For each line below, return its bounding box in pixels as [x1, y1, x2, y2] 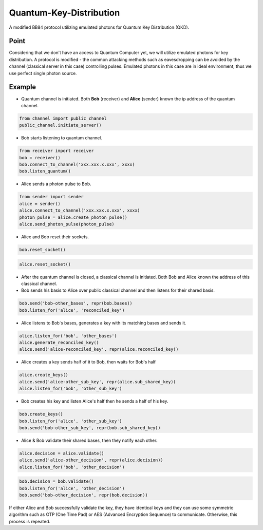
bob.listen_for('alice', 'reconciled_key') [19, 307, 125, 313]
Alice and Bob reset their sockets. [21, 234, 89, 240]
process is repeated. [9, 518, 51, 524]
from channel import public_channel [19, 115, 107, 121]
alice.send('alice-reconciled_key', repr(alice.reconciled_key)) [19, 346, 179, 352]
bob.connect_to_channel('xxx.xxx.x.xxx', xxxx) [19, 162, 135, 168]
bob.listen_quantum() [19, 169, 71, 174]
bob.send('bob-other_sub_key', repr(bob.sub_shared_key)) [19, 425, 161, 431]
